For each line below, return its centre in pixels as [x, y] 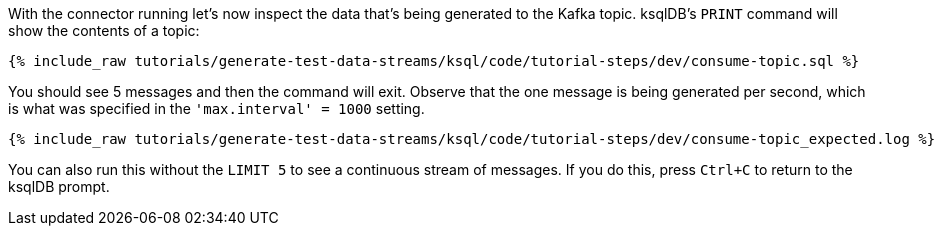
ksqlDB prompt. [59, 186]
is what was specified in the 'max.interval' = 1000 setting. [216, 108]
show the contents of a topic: [104, 30]
